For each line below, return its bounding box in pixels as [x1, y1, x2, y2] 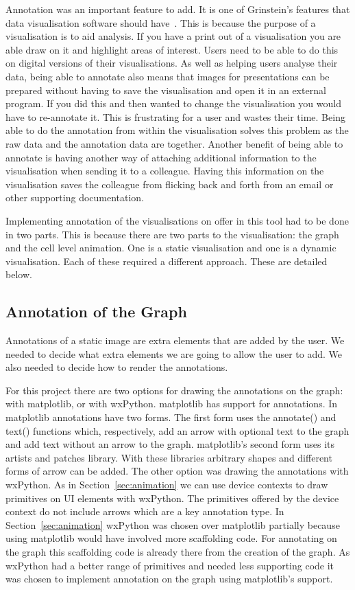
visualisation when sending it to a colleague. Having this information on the [5, 163, 324, 178]
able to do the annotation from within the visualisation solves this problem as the [5, 123, 349, 137]
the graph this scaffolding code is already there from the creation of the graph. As [5, 544, 350, 558]
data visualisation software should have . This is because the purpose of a [5, 15, 316, 30]
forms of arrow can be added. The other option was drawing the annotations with [5, 464, 349, 478]
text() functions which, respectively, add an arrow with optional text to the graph [5, 423, 350, 438]
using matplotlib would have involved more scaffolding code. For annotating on [5, 531, 337, 545]
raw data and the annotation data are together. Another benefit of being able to [5, 136, 343, 150]
